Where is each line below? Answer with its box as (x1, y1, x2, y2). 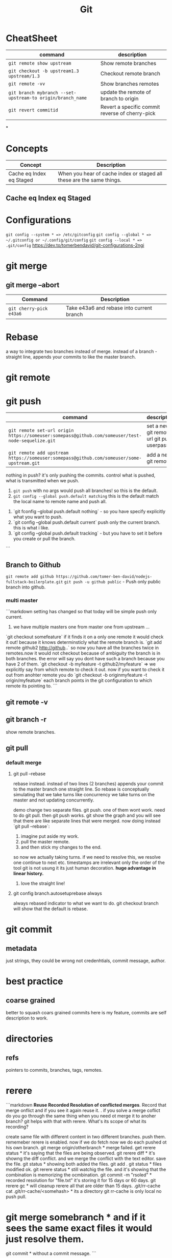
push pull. (6, 1194, 27, 1200)
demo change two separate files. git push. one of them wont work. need (13, 807, 165, 813)
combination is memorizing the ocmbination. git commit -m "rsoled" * (6, 1172, 152, 1178)
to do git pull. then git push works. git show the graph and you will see (13, 812, 161, 819)
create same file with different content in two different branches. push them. (6, 1134, 166, 1140)
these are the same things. (58, 176, 121, 183)
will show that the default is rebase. (13, 906, 88, 912)
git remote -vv (8, 81, 45, 87)
